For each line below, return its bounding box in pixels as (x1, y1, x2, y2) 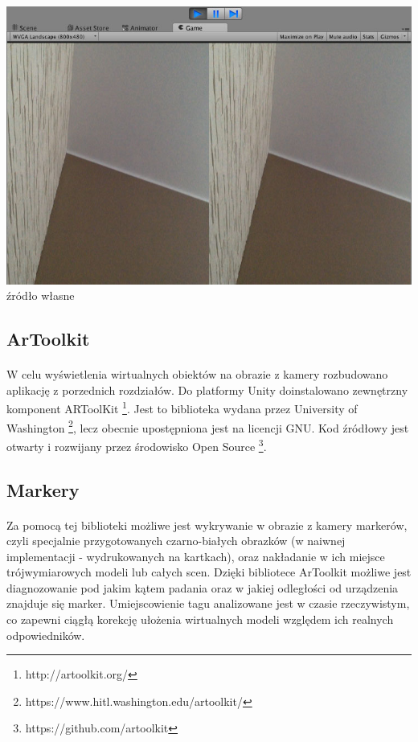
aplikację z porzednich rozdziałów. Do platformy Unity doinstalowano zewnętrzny (6, 381, 408, 398)
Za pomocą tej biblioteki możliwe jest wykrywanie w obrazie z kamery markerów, (6, 516, 408, 533)
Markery (6, 477, 80, 502)
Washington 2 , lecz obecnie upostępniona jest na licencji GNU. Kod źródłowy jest (6, 416, 409, 436)
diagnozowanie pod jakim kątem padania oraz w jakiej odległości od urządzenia (6, 579, 399, 596)
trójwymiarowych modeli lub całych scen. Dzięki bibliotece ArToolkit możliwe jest (6, 564, 412, 580)
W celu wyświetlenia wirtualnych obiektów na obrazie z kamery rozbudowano (6, 366, 388, 383)
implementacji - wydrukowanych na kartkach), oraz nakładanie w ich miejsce (6, 547, 385, 564)
